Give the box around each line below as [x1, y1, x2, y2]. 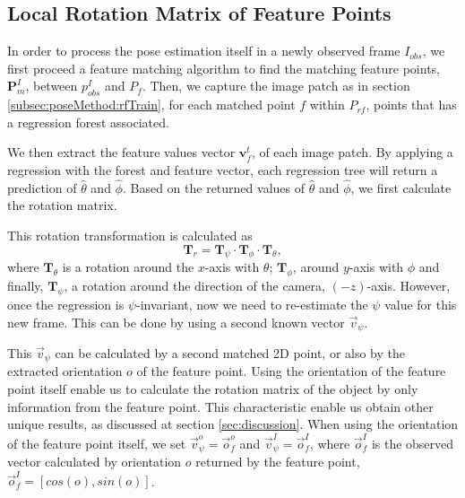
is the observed [371, 433, 454, 452]
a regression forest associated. [7, 112, 169, 131]
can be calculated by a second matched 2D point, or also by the [55, 344, 406, 362]
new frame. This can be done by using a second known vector [7, 312, 345, 331]
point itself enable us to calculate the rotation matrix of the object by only [7, 380, 418, 398]
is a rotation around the [62, 258, 194, 276]
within [309, 95, 345, 114]
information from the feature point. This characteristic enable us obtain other [7, 397, 434, 415]
